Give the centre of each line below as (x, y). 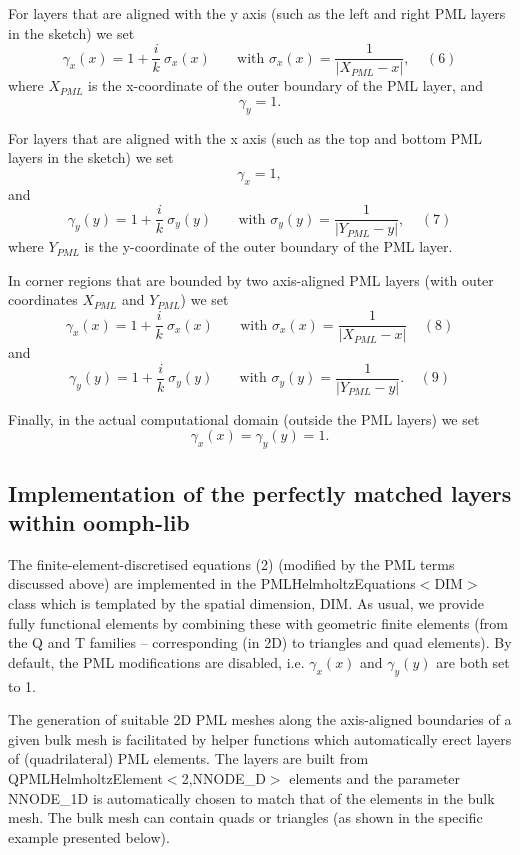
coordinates (43, 299)
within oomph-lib (99, 521)
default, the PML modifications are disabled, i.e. (156, 661)
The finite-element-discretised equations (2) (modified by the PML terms (231, 563)
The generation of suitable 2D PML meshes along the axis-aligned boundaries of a (260, 719)
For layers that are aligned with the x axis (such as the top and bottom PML (245, 137)
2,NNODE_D (223, 777)
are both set (473, 661)
